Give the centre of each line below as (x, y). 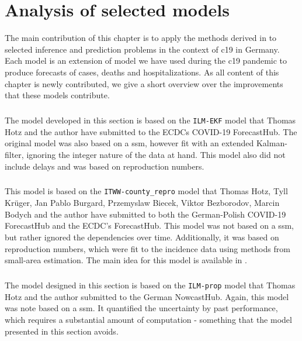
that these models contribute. (57, 95)
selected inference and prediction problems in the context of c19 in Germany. (142, 49)
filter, (14, 154)
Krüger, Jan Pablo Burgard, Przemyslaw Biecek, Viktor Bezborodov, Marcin (142, 203)
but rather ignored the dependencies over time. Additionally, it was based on (142, 237)
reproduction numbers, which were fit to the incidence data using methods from (147, 248)
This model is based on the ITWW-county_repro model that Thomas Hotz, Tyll (146, 191)
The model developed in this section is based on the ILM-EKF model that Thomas (150, 120)
